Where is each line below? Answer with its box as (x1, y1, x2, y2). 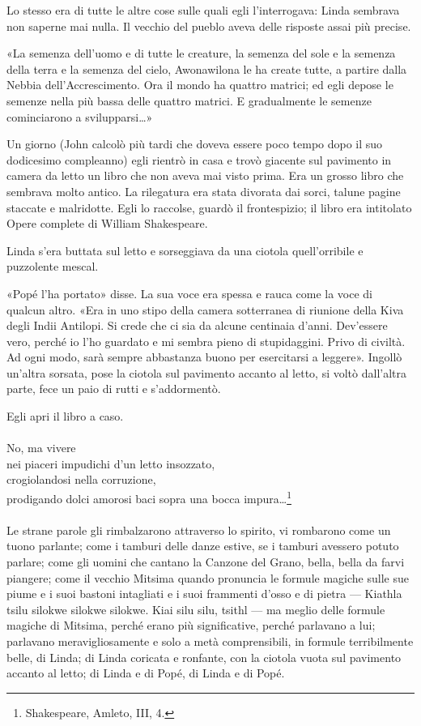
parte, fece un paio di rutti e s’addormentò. (6, 380, 221, 397)
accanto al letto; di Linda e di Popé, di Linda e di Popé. (6, 664, 285, 681)
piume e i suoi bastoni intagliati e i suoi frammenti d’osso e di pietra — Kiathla (6, 585, 402, 602)
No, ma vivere (6, 439, 76, 456)
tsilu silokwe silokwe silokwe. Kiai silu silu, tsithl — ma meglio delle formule (6, 600, 385, 617)
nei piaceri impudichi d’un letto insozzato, (6, 455, 215, 472)
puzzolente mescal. (6, 258, 99, 275)
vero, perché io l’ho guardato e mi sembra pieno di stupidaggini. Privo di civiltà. (6, 332, 406, 349)
